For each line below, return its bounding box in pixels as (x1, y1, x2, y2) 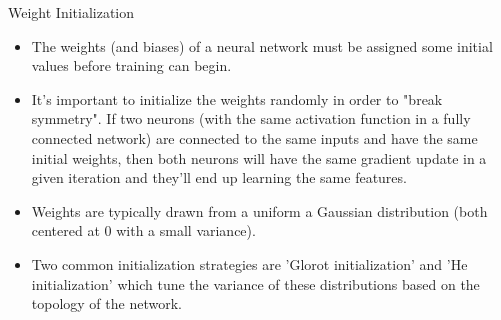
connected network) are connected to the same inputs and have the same (31, 127, 478, 148)
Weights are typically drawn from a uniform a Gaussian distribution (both (31, 200, 488, 221)
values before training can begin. (31, 55, 232, 76)
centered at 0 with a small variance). (31, 220, 256, 241)
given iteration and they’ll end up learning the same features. (31, 167, 407, 188)
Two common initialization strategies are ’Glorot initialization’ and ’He (31, 253, 468, 274)
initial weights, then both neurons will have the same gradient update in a (31, 147, 487, 168)
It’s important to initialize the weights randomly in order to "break (31, 88, 443, 109)
